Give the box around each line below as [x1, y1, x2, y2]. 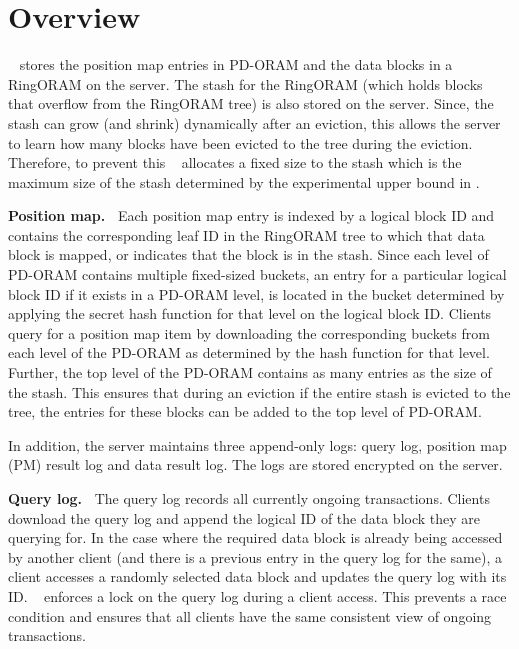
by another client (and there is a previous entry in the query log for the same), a [8, 546, 502, 567]
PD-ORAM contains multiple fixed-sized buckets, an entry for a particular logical [8, 264, 507, 285]
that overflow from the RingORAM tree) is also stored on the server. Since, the [8, 93, 494, 114]
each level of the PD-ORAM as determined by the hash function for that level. [8, 342, 490, 363]
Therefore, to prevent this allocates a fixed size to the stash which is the [8, 152, 462, 173]
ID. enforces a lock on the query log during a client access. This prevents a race [8, 585, 507, 606]
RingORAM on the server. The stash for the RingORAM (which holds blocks [8, 73, 483, 94]
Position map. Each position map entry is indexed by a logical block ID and [8, 205, 495, 226]
